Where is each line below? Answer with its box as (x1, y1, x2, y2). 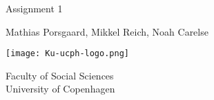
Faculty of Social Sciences (6, 68, 114, 82)
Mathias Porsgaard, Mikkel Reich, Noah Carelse (6, 24, 208, 38)
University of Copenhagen (6, 82, 115, 96)
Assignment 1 (6, 1, 63, 15)
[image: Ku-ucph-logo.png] (6, 49, 129, 59)
